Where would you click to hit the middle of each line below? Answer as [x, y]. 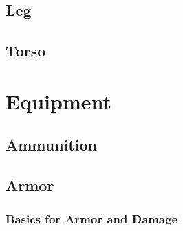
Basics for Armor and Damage [92, 219]
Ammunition [51, 145]
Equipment [58, 101]
